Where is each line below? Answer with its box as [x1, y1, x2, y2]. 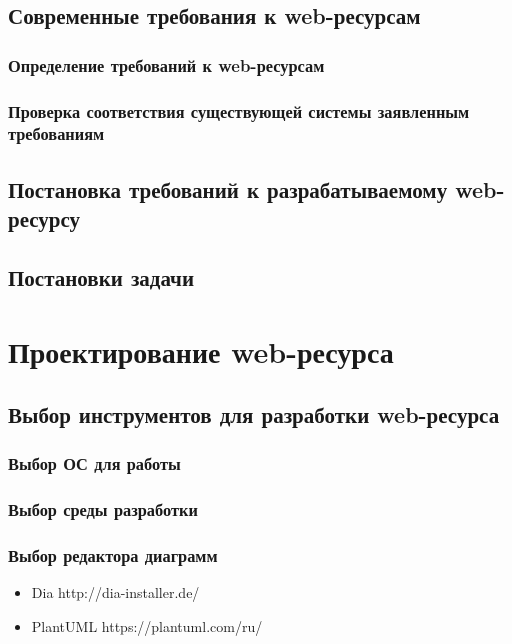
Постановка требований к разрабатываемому [8, 173, 448, 204]
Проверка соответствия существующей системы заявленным [8, 98, 470, 123]
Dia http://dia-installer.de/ [31, 582, 200, 603]
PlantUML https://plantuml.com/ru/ [31, 616, 263, 636]
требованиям [8, 121, 105, 146]
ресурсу [8, 203, 81, 234]
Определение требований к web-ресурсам [8, 52, 325, 77]
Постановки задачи [8, 261, 195, 292]
